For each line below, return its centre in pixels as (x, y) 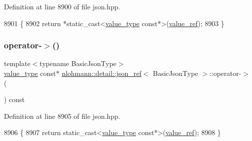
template (17, 63)
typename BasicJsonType (78, 63)
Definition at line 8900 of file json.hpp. (62, 6)
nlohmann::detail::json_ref (102, 73)
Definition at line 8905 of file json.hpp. (62, 116)
